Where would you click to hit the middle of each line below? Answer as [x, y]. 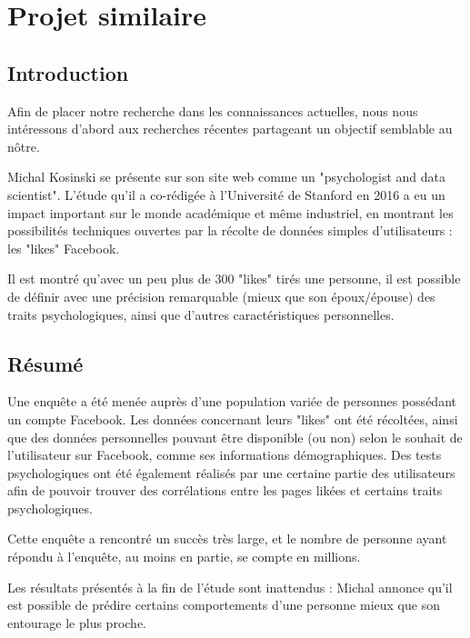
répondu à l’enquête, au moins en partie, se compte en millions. [184, 557]
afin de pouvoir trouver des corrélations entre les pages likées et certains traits [225, 490]
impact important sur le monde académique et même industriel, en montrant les [230, 212]
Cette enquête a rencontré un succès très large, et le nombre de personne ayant [227, 538]
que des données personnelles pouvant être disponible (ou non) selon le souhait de [235, 437]
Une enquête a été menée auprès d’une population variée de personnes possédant [232, 401]
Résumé [45, 363]
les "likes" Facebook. [64, 248]
